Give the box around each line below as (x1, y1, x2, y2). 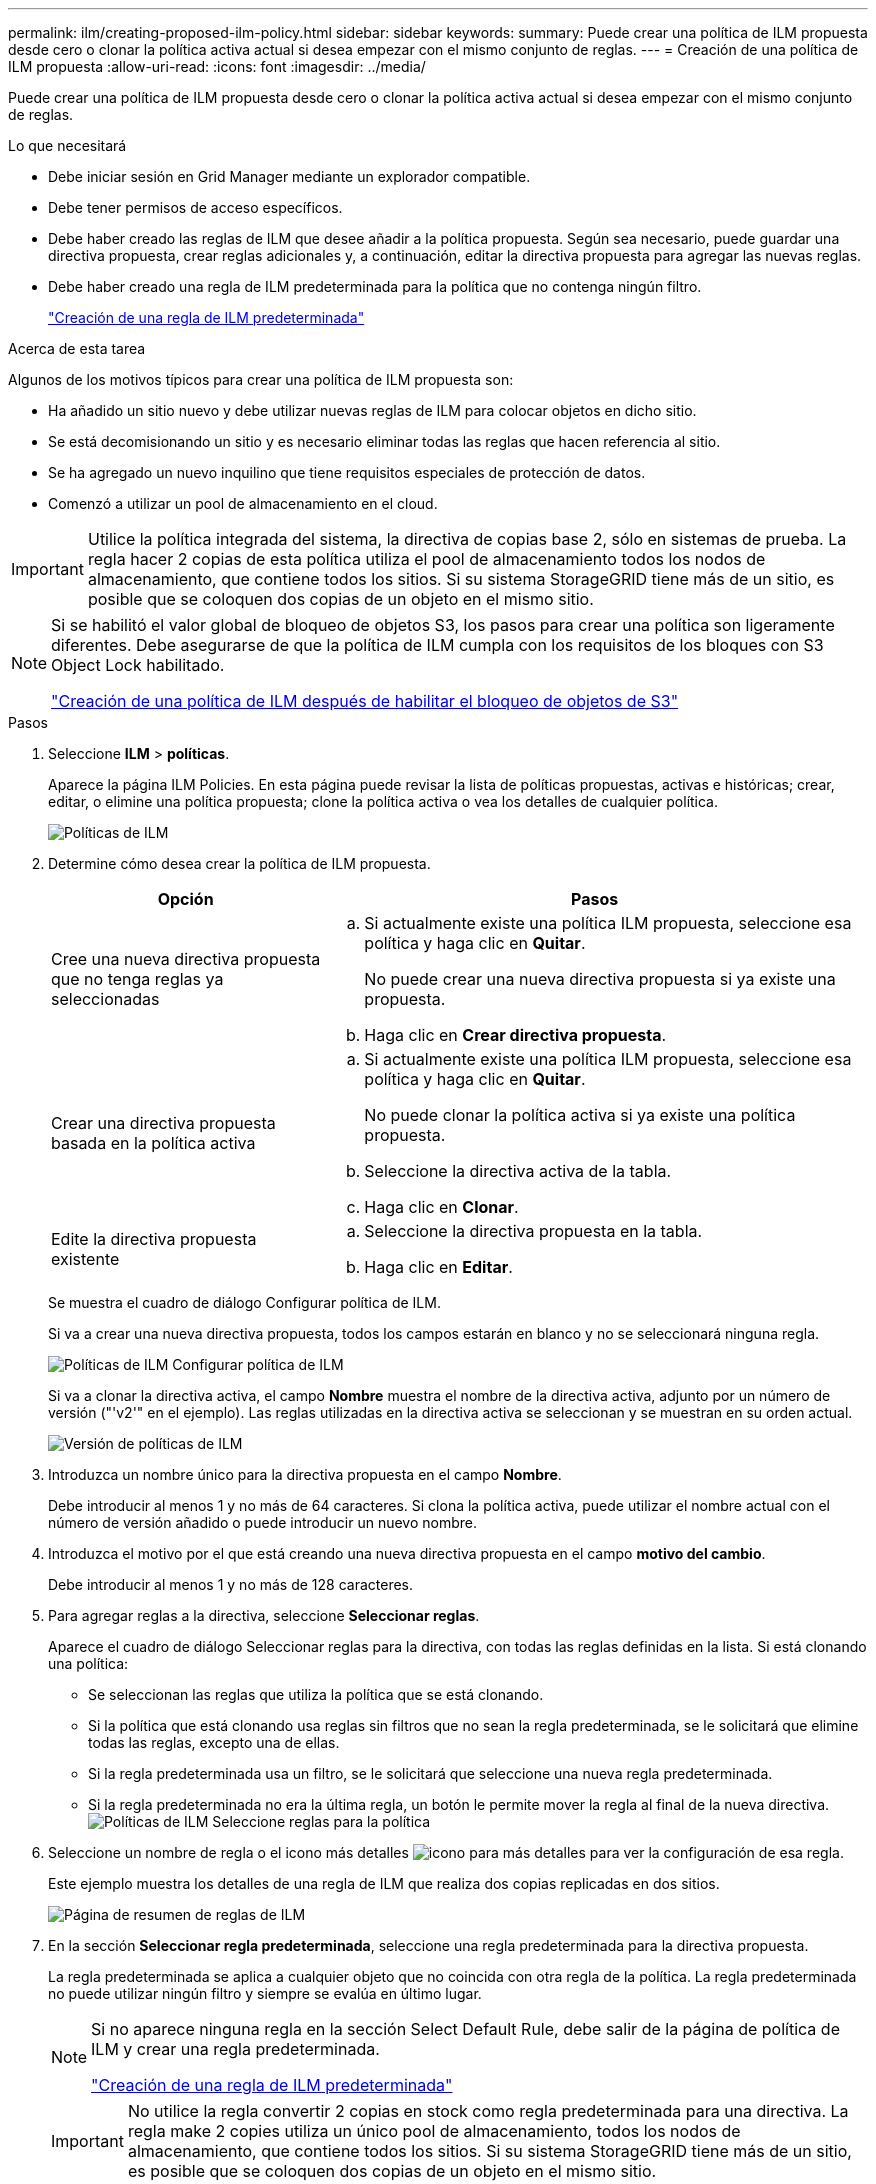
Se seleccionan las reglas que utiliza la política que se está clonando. (88, 1686, 544, 1703)
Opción (157, 889, 214, 909)
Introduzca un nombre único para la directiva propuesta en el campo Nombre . (48, 1466, 562, 1483)
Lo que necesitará (8, 137, 127, 154)
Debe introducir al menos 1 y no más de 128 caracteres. (48, 1576, 414, 1593)
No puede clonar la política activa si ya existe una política (364, 1105, 796, 1125)
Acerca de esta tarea (8, 340, 146, 357)
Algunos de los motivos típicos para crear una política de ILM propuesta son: (8, 371, 514, 388)
